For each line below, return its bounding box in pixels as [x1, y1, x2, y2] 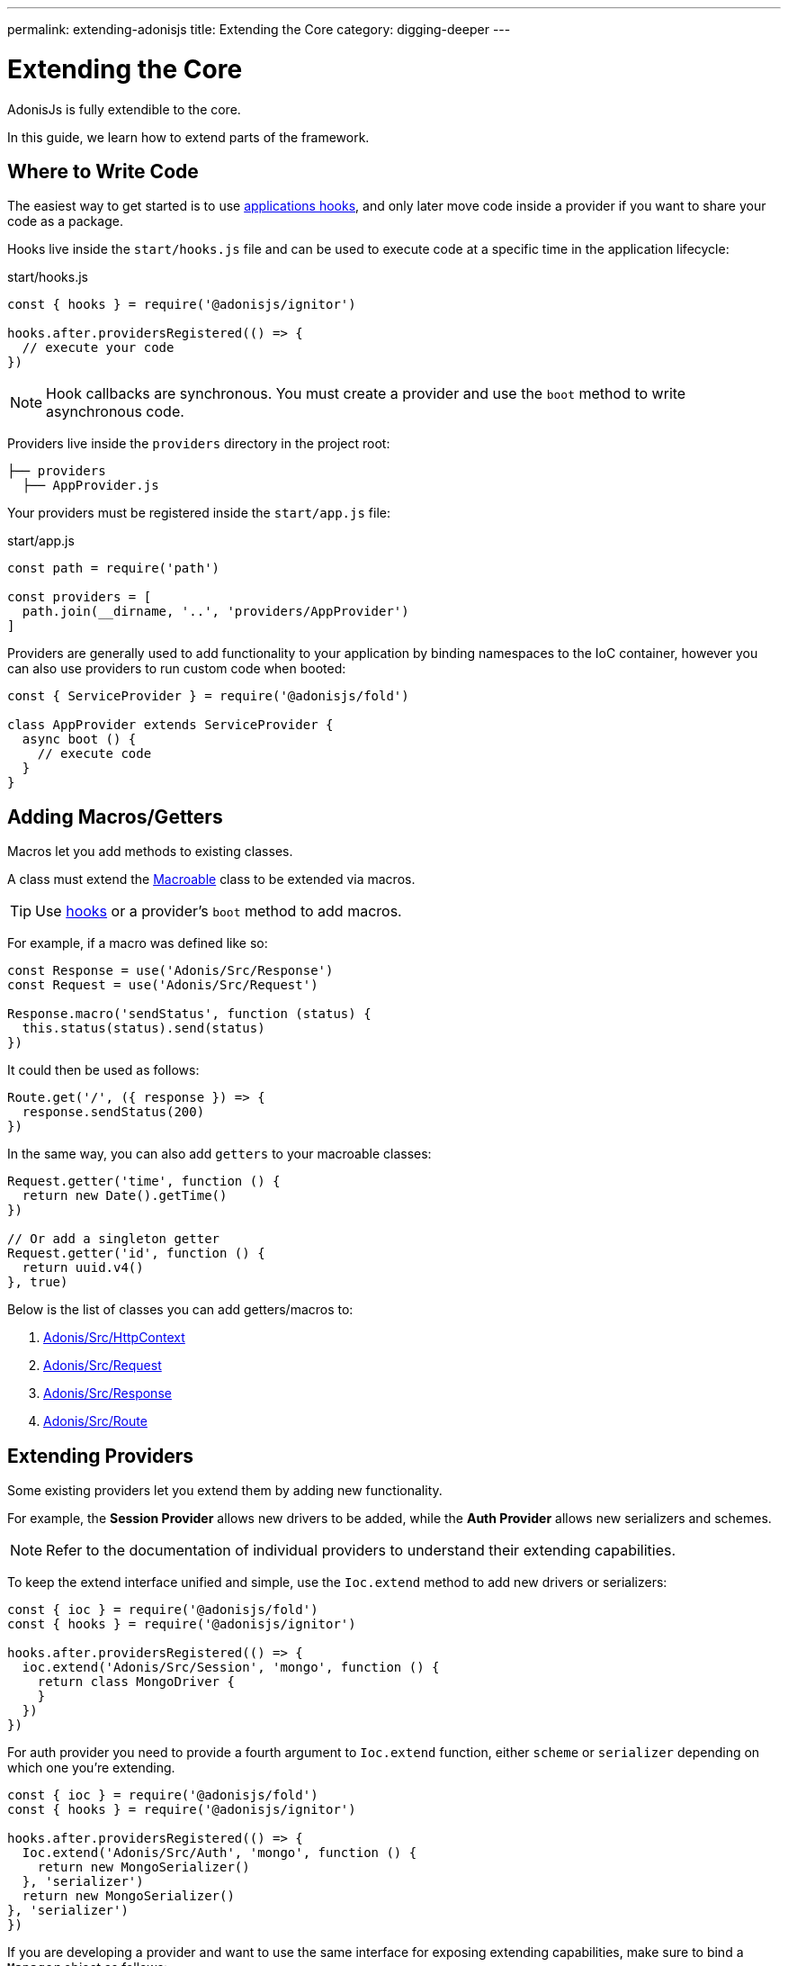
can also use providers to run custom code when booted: [7, 661, 346, 677]
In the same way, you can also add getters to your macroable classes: [7, 1146, 432, 1162]
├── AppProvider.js [22, 478, 159, 493]
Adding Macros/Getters [7, 805, 223, 828]
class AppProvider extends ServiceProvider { [7, 717, 334, 733]
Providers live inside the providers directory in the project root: [7, 436, 390, 452]
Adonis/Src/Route [43, 1413, 148, 1429]
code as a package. [7, 213, 123, 230]
